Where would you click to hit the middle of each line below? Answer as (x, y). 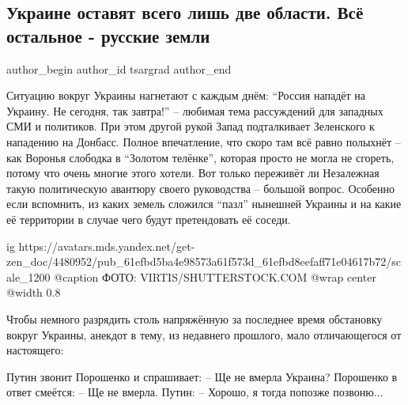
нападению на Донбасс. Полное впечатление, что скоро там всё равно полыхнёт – (204, 141)
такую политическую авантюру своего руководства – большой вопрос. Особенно (200, 188)
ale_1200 (28, 276)
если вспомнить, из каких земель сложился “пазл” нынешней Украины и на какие (204, 204)
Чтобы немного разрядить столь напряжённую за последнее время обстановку (195, 318)
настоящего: (35, 350)
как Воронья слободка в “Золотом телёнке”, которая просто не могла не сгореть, (200, 157)
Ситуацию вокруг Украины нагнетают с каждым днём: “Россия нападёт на (186, 95)
